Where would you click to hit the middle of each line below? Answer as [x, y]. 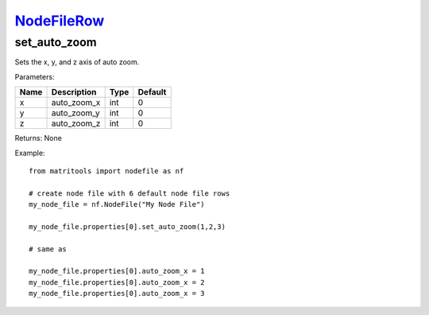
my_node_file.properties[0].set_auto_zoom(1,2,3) [128, 226]
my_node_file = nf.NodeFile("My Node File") [117, 204]
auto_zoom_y [76, 113]
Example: [30, 153]
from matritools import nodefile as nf [106, 171]
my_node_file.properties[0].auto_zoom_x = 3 [117, 294]
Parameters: [35, 76]
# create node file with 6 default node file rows [129, 193]
